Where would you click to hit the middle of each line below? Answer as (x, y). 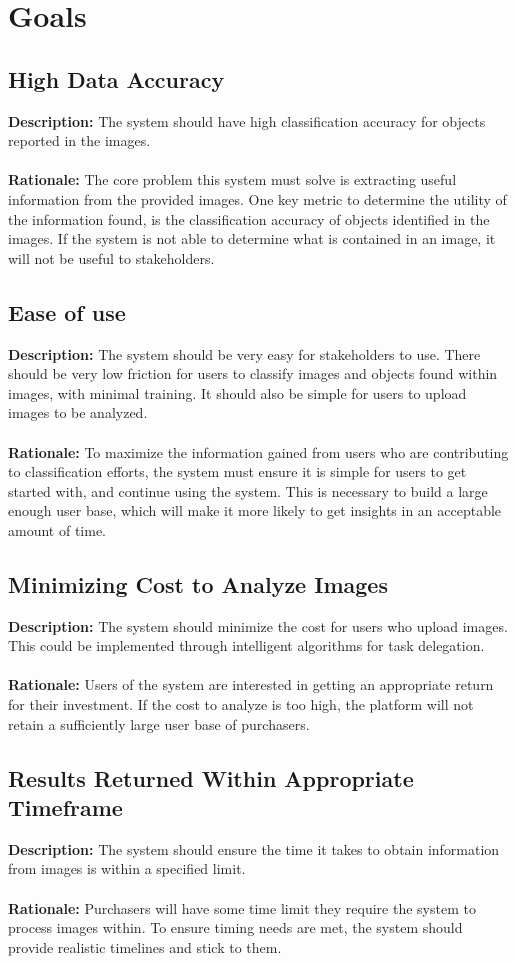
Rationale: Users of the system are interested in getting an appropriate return (251, 684)
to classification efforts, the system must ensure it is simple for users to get (237, 471)
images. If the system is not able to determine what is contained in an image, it (252, 238)
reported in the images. (79, 140)
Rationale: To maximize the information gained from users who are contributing (258, 451)
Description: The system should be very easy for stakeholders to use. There (244, 353)
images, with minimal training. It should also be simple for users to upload (237, 392)
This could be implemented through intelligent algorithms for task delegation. (246, 645)
